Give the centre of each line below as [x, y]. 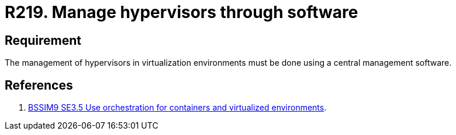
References [39, 85]
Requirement [43, 40]
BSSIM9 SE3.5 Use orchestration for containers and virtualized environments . [177, 108]
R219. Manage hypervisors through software [182, 12]
